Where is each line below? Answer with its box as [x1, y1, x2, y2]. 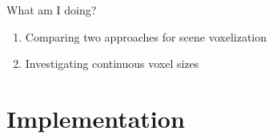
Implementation [6, 101, 185, 134]
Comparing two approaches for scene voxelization [25, 28, 267, 45]
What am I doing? [6, 2, 97, 18]
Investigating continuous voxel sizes [25, 55, 199, 72]
